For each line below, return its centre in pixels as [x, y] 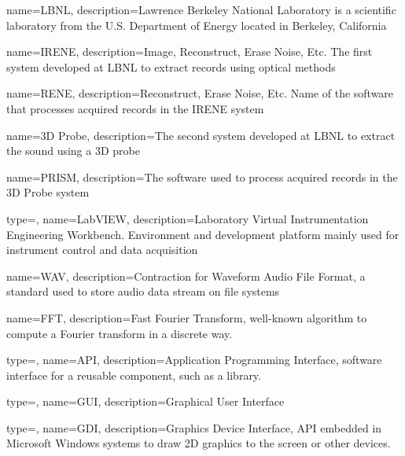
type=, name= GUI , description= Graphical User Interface [145, 401]
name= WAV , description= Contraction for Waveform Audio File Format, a [186, 276]
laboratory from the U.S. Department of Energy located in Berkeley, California [197, 25]
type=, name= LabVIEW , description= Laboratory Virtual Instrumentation [188, 218]
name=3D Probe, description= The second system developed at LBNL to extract [201, 135]
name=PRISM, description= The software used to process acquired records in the [202, 177]
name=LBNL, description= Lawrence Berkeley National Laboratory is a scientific [201, 9]
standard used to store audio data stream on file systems [143, 291]
